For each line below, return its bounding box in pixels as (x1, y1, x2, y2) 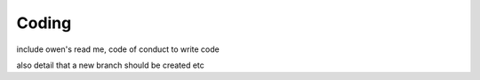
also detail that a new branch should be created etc (16, 60, 204, 70)
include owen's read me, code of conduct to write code (16, 44, 220, 55)
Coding (16, 13, 72, 33)
